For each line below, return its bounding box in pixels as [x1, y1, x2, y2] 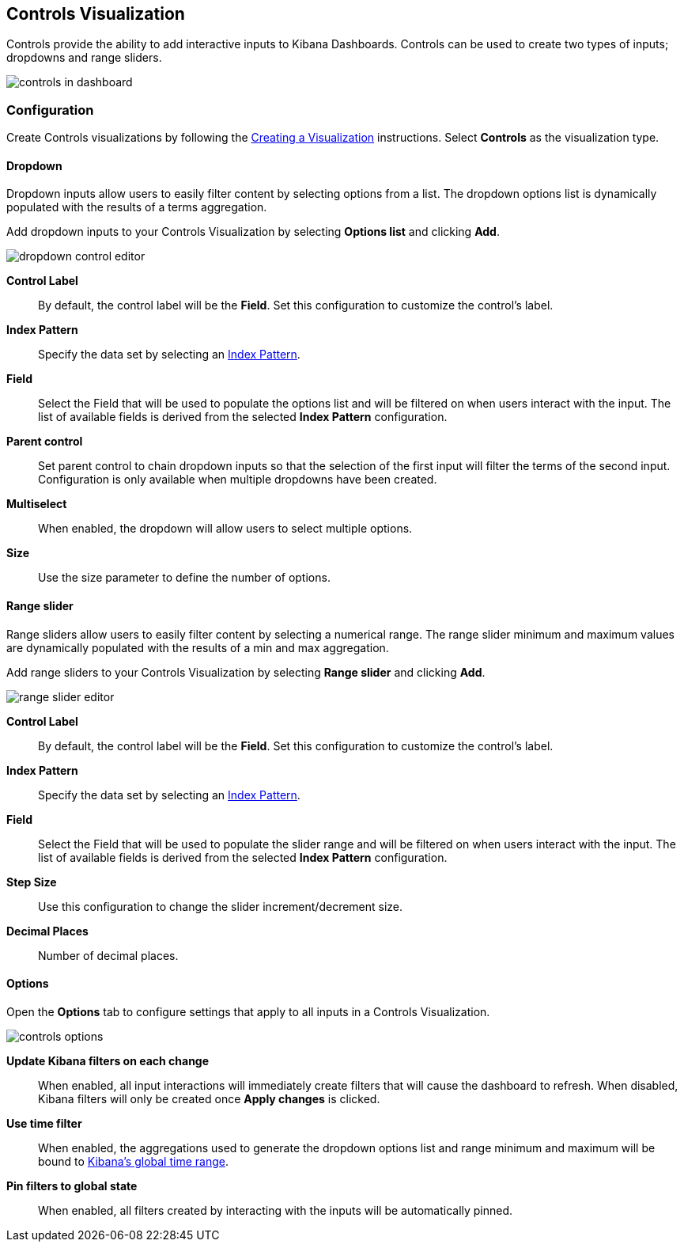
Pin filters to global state [6, 1178, 138, 1193]
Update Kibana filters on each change [6, 1053, 210, 1068]
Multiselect [6, 497, 67, 511]
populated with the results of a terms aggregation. [6, 200, 267, 214]
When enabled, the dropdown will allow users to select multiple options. [38, 522, 413, 536]
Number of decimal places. [38, 948, 179, 962]
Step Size [6, 874, 57, 889]
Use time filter [6, 1116, 82, 1130]
